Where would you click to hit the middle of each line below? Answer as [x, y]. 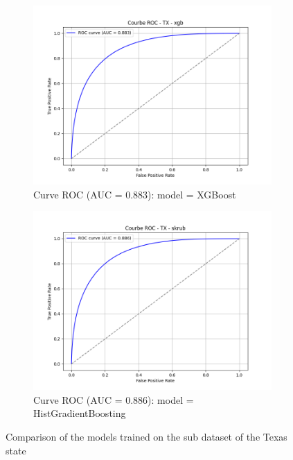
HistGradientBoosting [80, 413]
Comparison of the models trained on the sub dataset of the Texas [146, 436]
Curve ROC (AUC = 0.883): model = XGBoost [135, 194]
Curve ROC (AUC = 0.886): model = [114, 399]
